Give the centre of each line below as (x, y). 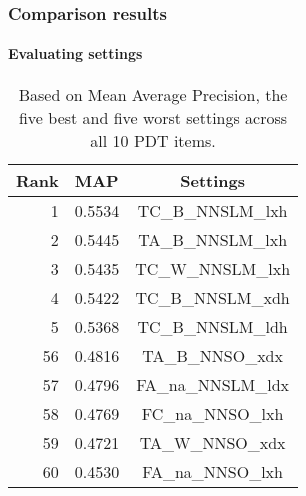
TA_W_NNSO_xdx (212, 442)
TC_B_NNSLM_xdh (212, 297)
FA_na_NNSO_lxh (212, 471)
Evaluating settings (75, 53)
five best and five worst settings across (153, 117)
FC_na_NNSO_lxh (212, 413)
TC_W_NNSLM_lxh (213, 268)
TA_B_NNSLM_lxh (213, 239)
